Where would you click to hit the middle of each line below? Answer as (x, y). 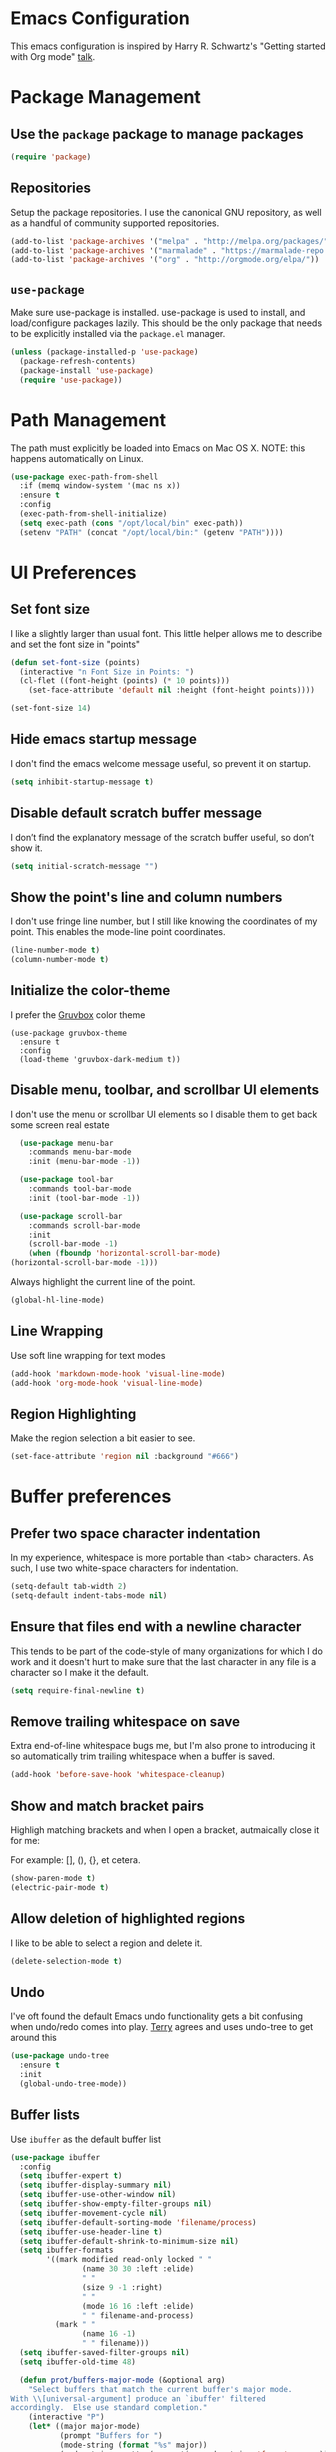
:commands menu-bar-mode (80, 1152)
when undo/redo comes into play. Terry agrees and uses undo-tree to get (161, 2027)
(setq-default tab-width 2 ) (69, 1587)
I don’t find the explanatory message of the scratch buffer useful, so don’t (162, 837)
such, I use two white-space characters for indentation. (124, 1568)
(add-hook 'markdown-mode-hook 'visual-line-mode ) (118, 1373)
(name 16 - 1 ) (109, 2334)
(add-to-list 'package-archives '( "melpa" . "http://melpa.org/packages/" (169, 241)
